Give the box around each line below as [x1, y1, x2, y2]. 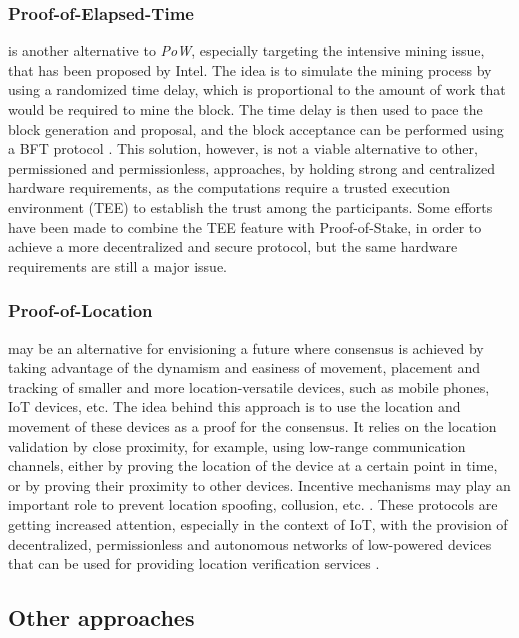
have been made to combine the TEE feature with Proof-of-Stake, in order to [8, 216, 482, 237]
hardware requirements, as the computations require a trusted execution [8, 177, 450, 198]
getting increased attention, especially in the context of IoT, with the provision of [8, 513, 508, 534]
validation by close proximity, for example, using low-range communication [8, 435, 466, 456]
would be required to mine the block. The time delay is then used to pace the [8, 99, 483, 119]
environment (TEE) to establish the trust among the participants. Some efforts [8, 196, 493, 217]
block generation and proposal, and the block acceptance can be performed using [8, 118, 504, 139]
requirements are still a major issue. [8, 255, 228, 276]
